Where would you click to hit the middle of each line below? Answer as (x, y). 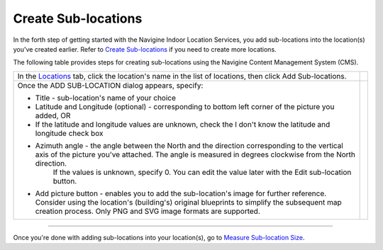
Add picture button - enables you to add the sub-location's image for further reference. (181, 193)
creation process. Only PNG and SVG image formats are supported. (148, 211)
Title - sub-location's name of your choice (106, 98)
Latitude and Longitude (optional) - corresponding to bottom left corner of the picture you (185, 106)
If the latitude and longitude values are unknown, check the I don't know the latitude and (183, 124)
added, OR (53, 115)
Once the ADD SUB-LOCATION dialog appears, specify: (110, 85)
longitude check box (69, 133)
